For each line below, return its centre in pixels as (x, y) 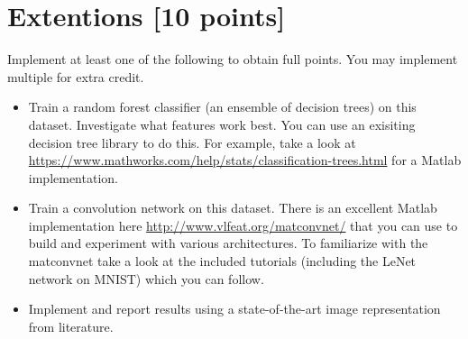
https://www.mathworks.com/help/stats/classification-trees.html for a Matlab (245, 160)
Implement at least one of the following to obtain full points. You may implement (233, 59)
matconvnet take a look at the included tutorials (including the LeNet (222, 261)
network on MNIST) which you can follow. (146, 278)
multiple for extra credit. (76, 76)
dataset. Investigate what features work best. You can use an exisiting (222, 124)
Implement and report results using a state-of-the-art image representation (234, 309)
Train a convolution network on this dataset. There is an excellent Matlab (233, 208)
